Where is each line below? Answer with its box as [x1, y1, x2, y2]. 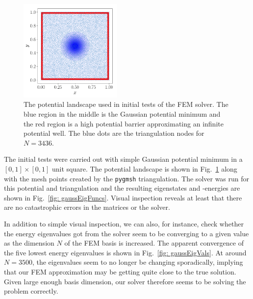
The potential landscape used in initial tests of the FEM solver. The [24, 99, 228, 109]
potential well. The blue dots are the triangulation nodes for [24, 128, 204, 138]
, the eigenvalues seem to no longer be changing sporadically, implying [32, 257, 243, 267]
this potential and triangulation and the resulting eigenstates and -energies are [4, 183, 240, 193]
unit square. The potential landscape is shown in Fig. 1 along [52, 163, 237, 174]
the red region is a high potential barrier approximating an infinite [24, 118, 224, 128]
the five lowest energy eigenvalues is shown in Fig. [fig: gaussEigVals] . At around [4, 247, 247, 257]
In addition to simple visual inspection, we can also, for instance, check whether [4, 218, 244, 228]
